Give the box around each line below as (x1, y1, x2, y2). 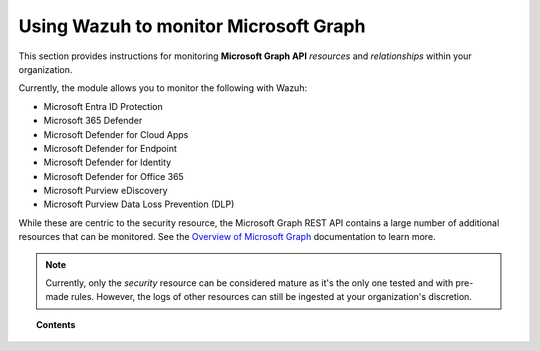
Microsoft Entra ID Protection (43, 100, 164, 112)
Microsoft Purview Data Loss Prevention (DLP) (43, 198, 235, 210)
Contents (36, 318, 76, 330)
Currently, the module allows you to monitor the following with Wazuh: (18, 82, 308, 94)
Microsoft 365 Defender (43, 115, 143, 127)
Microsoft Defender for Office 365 (43, 170, 184, 182)
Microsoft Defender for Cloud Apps (43, 128, 189, 140)
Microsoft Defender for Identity (43, 156, 172, 169)
